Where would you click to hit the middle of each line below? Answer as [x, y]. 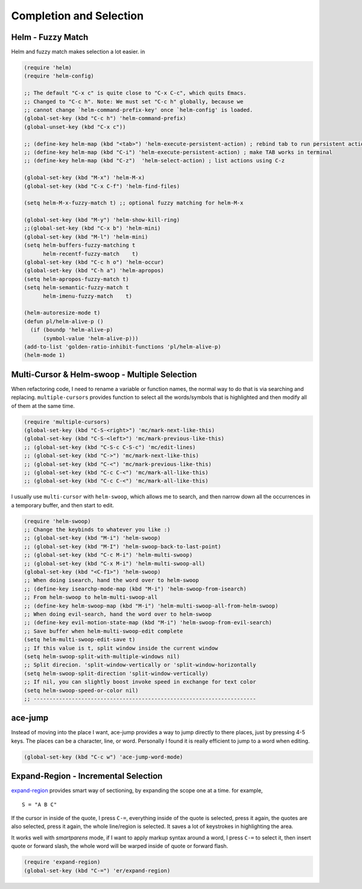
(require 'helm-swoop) [57, 521]
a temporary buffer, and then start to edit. [63, 505]
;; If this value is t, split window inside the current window [121, 648]
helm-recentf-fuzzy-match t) [91, 254]
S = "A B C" [40, 804]
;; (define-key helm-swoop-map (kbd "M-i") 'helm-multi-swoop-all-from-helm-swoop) [151, 606]
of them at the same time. [43, 406]
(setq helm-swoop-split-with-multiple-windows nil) [102, 656]
